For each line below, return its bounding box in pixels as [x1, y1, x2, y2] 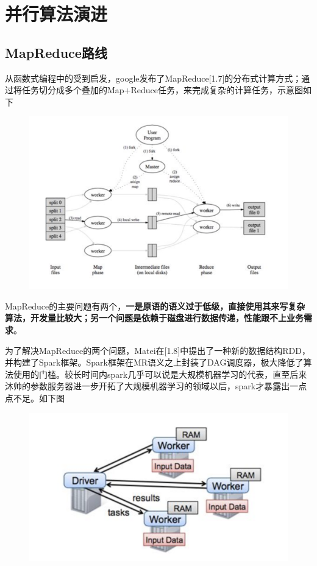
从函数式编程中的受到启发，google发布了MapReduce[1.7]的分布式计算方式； [5, 71, 302, 84]
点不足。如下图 [5, 391, 65, 404]
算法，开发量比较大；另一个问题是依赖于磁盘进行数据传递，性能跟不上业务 [5, 311, 304, 324]
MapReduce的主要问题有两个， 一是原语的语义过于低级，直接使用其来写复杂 [5, 299, 305, 312]
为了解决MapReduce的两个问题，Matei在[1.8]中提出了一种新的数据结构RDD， [5, 344, 310, 356]
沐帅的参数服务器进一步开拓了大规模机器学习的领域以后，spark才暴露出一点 [5, 380, 307, 392]
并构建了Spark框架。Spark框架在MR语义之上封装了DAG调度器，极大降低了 [5, 356, 304, 369]
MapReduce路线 [5, 43, 107, 62]
